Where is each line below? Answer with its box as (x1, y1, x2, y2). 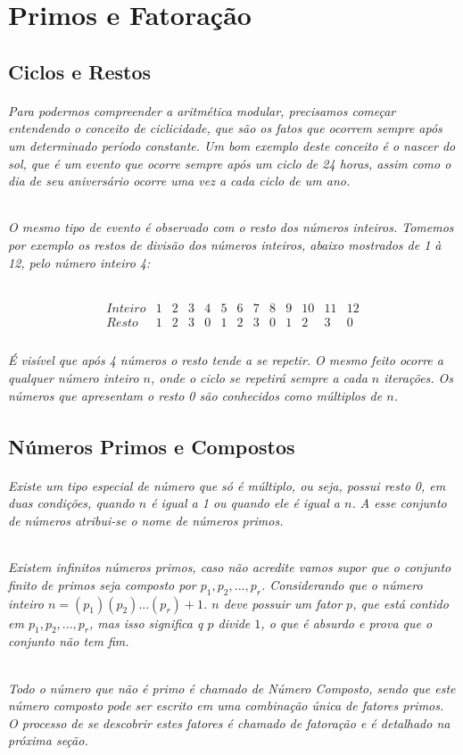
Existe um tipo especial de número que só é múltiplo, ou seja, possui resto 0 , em (8, 476, 446, 494)
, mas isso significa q (89, 613, 203, 632)
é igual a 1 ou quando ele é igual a (151, 494, 341, 512)
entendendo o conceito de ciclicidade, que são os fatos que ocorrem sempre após (8, 119, 442, 137)
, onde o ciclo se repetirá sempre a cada (150, 369, 368, 386)
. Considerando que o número (260, 575, 423, 593)
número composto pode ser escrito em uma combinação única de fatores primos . (8, 696, 444, 715)
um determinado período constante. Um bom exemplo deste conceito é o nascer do (8, 136, 456, 154)
